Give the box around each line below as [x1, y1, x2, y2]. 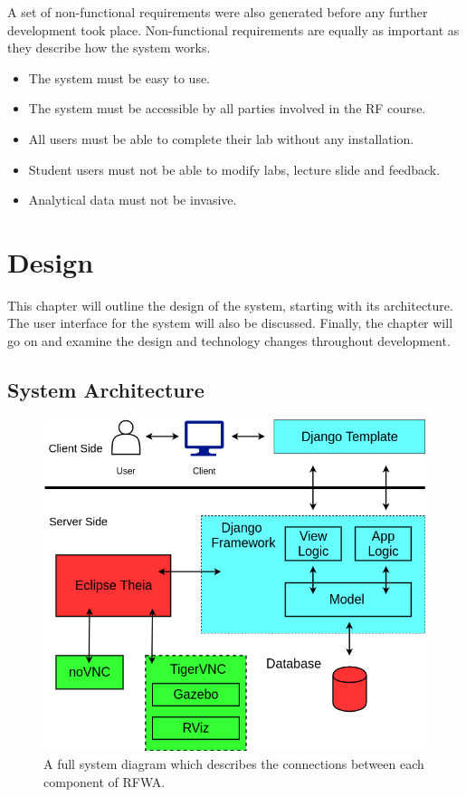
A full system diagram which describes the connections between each [43, 754, 424, 773]
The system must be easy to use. [28, 68, 211, 87]
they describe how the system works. [7, 38, 211, 57]
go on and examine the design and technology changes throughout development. [7, 331, 451, 350]
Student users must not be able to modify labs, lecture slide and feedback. [28, 159, 441, 178]
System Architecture [7, 376, 204, 404]
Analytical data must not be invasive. [28, 190, 237, 209]
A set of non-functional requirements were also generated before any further [7, 3, 428, 21]
